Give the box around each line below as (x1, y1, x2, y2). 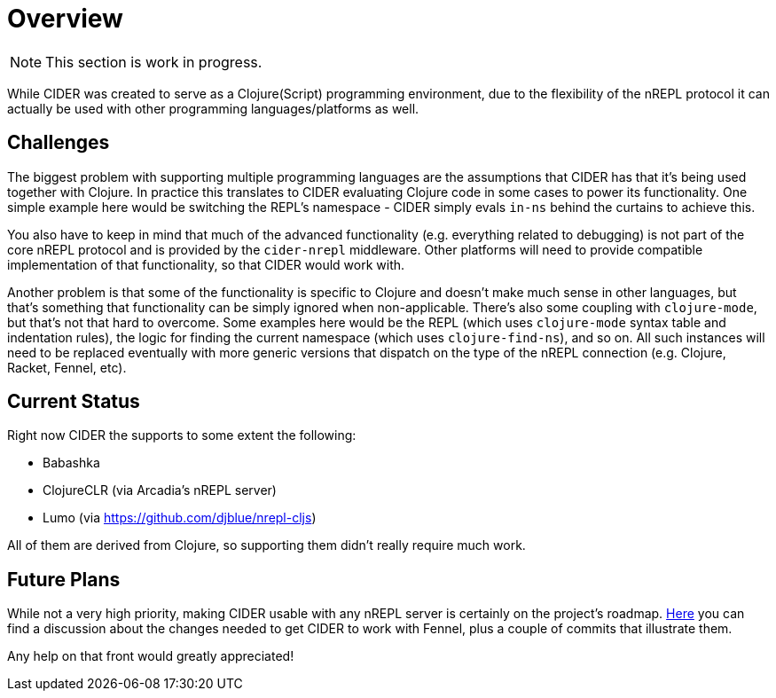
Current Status (7, 390, 140, 413)
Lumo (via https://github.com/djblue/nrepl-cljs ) (43, 510, 317, 526)
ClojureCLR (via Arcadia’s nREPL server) (43, 482, 277, 498)
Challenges (7, 131, 110, 154)
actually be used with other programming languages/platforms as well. (7, 100, 419, 116)
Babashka (43, 455, 100, 471)
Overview (7, 4, 123, 34)
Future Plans (7, 568, 121, 591)
